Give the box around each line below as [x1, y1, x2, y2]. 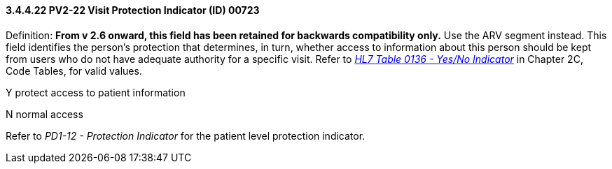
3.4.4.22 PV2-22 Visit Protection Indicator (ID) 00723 [6, 4, 260, 16]
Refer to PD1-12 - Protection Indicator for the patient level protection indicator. [6, 129, 366, 142]
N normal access [6, 108, 83, 120]
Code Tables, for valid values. [6, 64, 142, 77]
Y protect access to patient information [6, 86, 186, 98]
